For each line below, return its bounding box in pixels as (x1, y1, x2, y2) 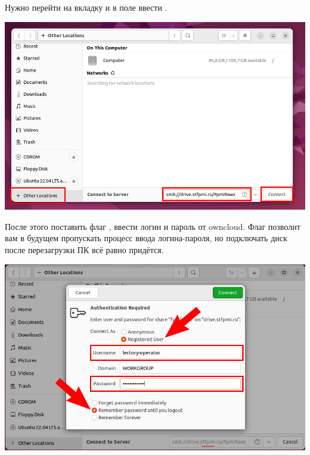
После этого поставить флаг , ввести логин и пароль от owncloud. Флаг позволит (5, 220, 300, 232)
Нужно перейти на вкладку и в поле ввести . (5, 1, 168, 13)
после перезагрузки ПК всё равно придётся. (5, 244, 164, 256)
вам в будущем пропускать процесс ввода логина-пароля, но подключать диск (5, 232, 287, 244)
